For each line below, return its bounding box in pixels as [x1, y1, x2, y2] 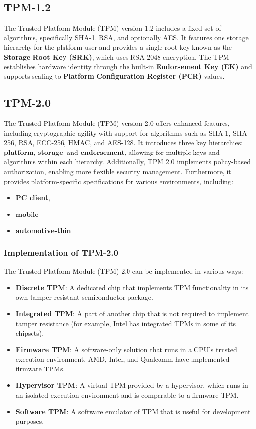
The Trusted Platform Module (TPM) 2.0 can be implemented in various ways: [4, 266, 243, 276]
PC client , [15, 192, 50, 203]
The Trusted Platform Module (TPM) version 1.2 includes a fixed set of [4, 23, 221, 33]
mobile [15, 209, 39, 219]
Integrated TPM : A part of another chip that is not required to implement [15, 308, 249, 318]
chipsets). [15, 328, 44, 338]
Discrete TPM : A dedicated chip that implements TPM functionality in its [15, 282, 249, 292]
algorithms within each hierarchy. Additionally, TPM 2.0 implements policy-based [4, 156, 251, 167]
